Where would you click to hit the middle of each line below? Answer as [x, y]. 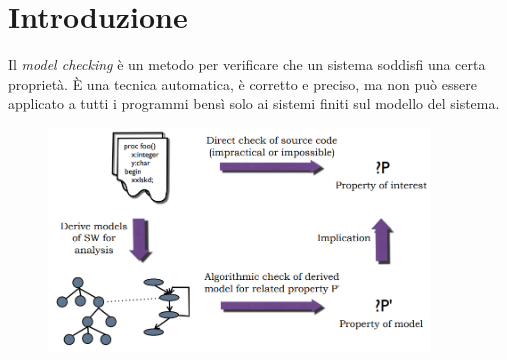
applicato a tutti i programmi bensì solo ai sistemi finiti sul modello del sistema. [254, 103]
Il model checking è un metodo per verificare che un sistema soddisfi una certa [247, 64]
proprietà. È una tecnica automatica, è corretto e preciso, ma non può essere [242, 83]
